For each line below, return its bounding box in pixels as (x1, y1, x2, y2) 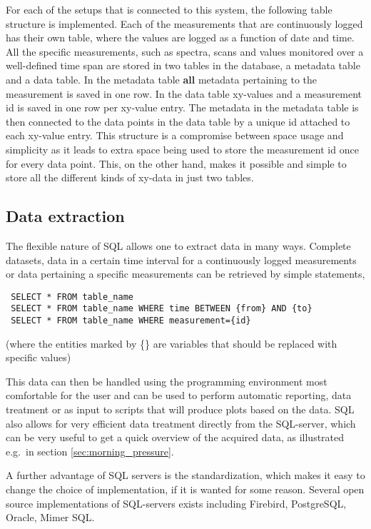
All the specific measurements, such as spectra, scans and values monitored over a (6, 44, 364, 59)
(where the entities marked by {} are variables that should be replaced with (6, 336, 337, 351)
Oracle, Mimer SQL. (6, 510, 95, 525)
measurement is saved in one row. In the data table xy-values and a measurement (6, 86, 362, 101)
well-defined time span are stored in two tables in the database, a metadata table (6, 58, 360, 73)
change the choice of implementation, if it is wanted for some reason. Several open (6, 482, 365, 497)
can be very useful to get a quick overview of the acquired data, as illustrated (6, 430, 345, 445)
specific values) (6, 350, 71, 365)
